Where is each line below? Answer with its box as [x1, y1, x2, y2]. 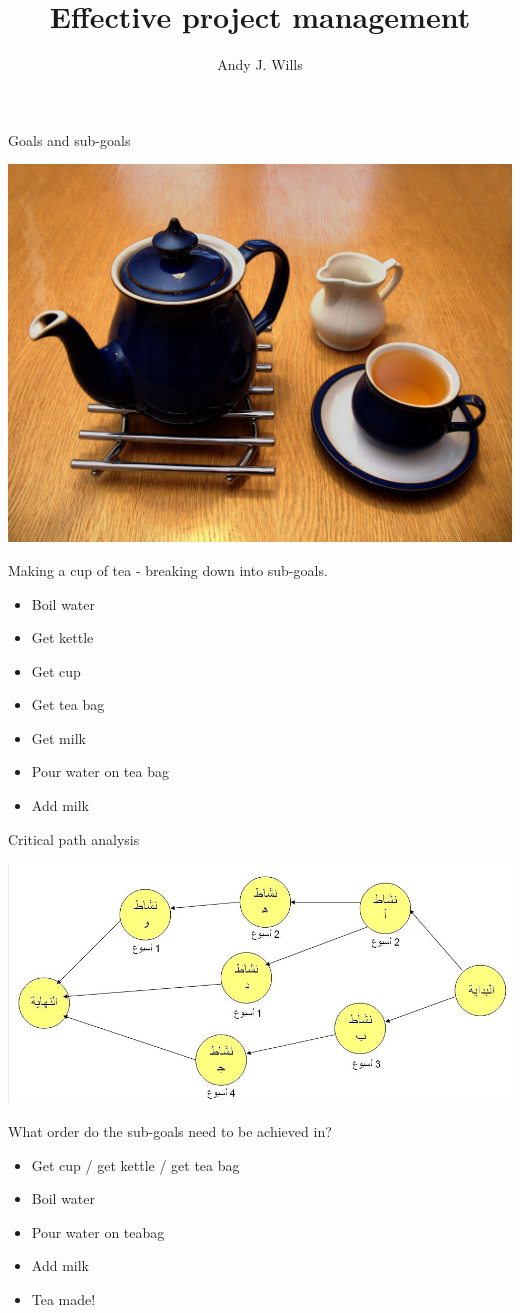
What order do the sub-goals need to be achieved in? [8, 1120, 332, 1141]
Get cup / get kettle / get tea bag [31, 1154, 240, 1175]
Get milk [31, 727, 86, 748]
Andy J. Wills [217, 54, 303, 75]
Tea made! [31, 1288, 96, 1309]
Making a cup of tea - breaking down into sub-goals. [8, 559, 328, 580]
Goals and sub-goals [8, 129, 131, 150]
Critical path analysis [8, 828, 140, 849]
